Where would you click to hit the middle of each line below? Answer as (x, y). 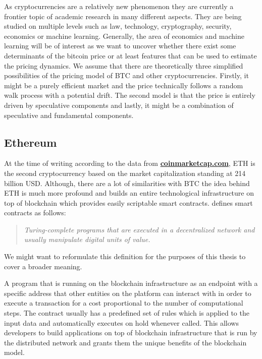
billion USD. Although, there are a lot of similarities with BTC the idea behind (127, 183)
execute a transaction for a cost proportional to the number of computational (124, 303)
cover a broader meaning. (43, 266)
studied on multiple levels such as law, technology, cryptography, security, (118, 26)
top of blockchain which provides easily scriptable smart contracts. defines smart (128, 202)
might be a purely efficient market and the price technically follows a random (124, 85)
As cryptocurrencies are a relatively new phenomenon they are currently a (119, 6)
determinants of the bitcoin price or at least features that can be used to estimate (130, 55)
